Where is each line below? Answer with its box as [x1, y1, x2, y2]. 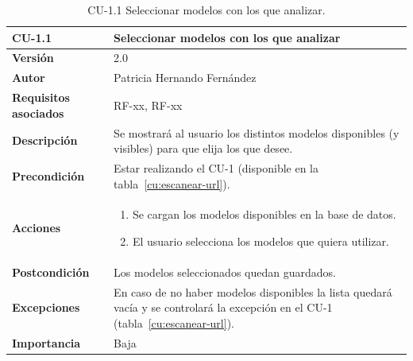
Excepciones [12, 299, 80, 316]
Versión [12, 49, 54, 66]
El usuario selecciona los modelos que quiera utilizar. [132, 233, 389, 250]
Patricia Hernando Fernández [114, 69, 257, 86]
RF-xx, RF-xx [114, 96, 183, 113]
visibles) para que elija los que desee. [114, 140, 293, 157]
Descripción [12, 132, 78, 149]
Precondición [12, 167, 85, 184]
